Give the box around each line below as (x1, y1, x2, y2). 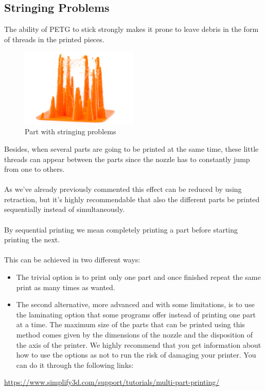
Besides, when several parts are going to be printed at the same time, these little (4, 143, 259, 154)
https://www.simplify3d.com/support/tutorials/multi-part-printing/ (4, 377, 220, 387)
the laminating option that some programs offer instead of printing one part (16, 309, 256, 319)
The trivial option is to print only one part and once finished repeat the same (16, 272, 261, 282)
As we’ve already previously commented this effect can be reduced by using (4, 184, 242, 194)
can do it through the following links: (16, 359, 134, 370)
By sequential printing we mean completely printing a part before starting (4, 224, 238, 235)
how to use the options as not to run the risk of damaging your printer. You (16, 349, 256, 360)
